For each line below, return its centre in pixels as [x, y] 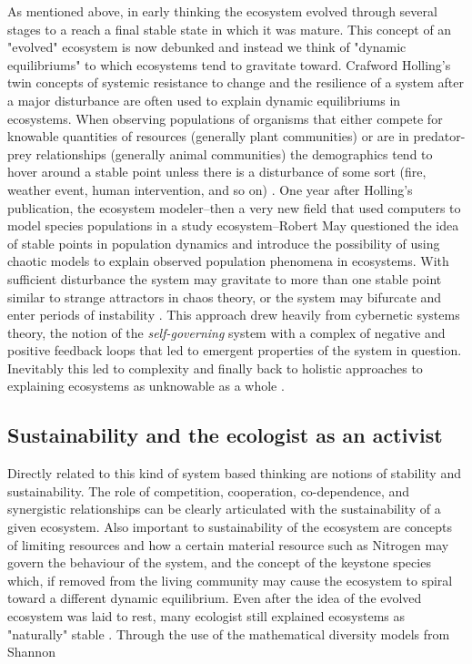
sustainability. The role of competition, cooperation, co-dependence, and [209, 490]
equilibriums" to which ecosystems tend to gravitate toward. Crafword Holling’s [229, 64]
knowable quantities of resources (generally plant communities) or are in [208, 136]
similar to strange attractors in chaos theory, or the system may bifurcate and [225, 296]
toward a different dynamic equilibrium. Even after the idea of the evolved [215, 598]
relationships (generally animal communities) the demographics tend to [234, 153]
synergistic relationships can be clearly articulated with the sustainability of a [224, 509]
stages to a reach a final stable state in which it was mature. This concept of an [230, 29]
